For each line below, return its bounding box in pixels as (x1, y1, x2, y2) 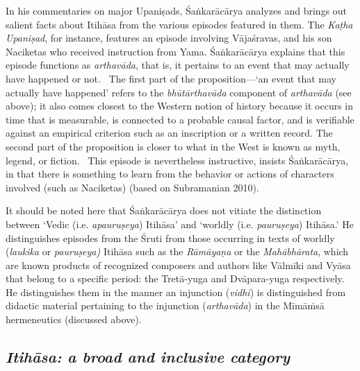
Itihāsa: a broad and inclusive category (6, 346, 291, 368)
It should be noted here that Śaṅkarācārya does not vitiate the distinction (6, 203, 322, 218)
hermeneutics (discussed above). (6, 312, 142, 327)
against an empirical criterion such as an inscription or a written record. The (6, 126, 333, 140)
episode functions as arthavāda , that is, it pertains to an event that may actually (6, 58, 350, 72)
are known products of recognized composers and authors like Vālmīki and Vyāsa (6, 257, 351, 272)
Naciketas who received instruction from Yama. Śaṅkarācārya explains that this (6, 44, 345, 58)
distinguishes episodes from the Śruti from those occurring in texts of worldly (6, 230, 335, 245)
